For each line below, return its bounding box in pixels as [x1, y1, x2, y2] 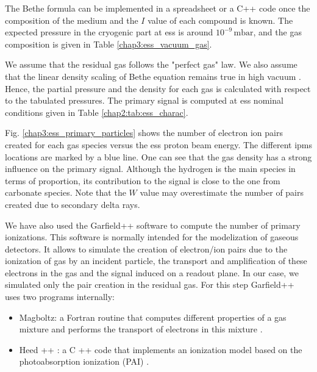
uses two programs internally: [5, 290, 115, 303]
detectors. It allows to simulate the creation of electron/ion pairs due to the [5, 242, 288, 255]
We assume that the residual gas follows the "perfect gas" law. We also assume [5, 58, 297, 71]
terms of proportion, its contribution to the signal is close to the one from [5, 174, 280, 187]
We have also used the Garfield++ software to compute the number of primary [5, 218, 301, 231]
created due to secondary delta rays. [5, 198, 140, 210]
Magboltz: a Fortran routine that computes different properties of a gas [19, 310, 287, 323]
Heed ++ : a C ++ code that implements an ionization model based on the [19, 343, 302, 356]
